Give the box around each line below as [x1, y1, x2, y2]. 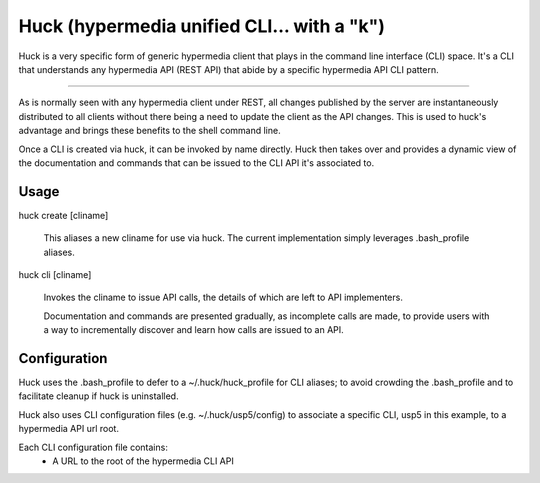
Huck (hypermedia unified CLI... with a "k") [18, 15, 385, 37]
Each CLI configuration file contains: [18, 441, 169, 453]
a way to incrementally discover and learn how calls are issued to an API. [43, 324, 344, 336]
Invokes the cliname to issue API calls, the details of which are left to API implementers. [43, 291, 404, 304]
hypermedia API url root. [18, 423, 120, 435]
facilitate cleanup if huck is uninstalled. [18, 390, 179, 402]
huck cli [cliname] [18, 268, 92, 280]
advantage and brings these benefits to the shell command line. [18, 125, 281, 137]
